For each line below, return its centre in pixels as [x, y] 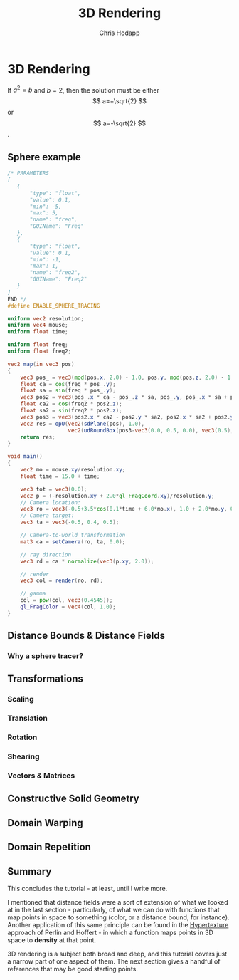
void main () [25, 457]
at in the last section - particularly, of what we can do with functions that [114, 910]
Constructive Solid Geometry [74, 799]
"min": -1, [46, 259]
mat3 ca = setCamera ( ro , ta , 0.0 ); [73, 542]
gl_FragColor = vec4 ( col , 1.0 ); [68, 607]
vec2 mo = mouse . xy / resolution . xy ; [73, 470]
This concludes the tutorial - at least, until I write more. [87, 889]
